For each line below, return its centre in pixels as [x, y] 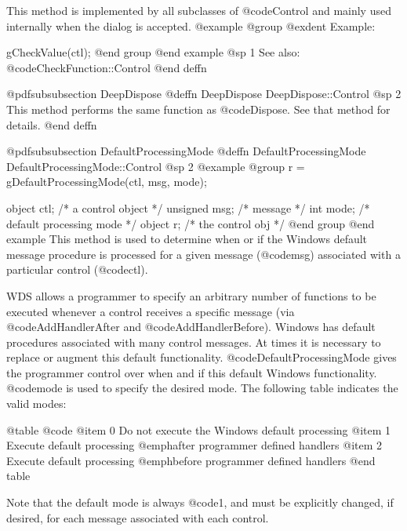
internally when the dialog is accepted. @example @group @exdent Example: [191, 25]
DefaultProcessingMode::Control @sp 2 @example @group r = [156, 166]
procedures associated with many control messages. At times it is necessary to [194, 342]
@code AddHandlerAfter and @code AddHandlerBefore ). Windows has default [191, 327]
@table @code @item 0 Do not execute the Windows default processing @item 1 [199, 429]
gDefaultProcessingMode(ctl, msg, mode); [107, 182]
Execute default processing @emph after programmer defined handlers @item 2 [194, 445]
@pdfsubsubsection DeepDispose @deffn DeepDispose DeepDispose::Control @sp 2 [204, 94]
